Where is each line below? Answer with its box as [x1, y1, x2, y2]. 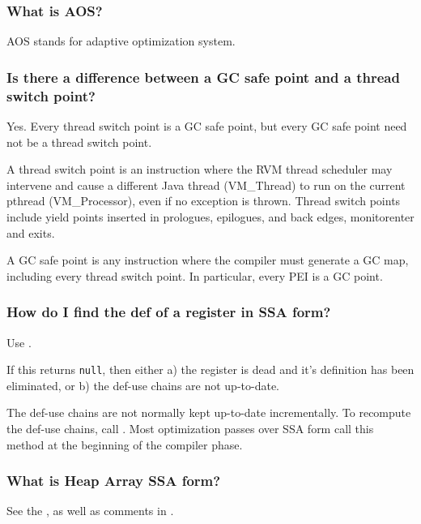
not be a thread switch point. [6, 133, 152, 150]
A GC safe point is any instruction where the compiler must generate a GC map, [6, 251, 409, 268]
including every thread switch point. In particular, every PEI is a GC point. [6, 267, 383, 284]
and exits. [6, 224, 55, 241]
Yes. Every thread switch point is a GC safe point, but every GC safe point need [6, 117, 407, 134]
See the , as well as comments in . [6, 502, 174, 519]
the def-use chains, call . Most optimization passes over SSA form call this [6, 419, 374, 436]
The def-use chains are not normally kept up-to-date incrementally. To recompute [6, 404, 411, 421]
